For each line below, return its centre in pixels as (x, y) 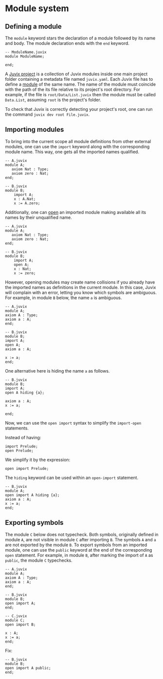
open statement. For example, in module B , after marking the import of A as (79, 555)
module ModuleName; (25, 56)
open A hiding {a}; (25, 393)
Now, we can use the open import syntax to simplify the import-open (73, 423)
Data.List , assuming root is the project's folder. (53, 100)
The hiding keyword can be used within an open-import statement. (72, 478)
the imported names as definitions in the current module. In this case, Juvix (81, 287)
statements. (17, 428)
